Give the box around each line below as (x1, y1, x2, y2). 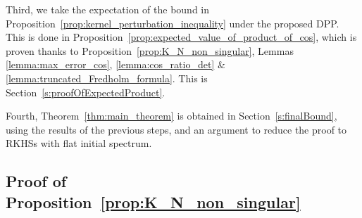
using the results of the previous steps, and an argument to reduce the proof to (6, 122, 347, 136)
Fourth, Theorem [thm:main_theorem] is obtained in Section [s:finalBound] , (6, 108, 337, 123)
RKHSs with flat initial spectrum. (6, 136, 152, 150)
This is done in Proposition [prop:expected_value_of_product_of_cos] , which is (6, 30, 357, 44)
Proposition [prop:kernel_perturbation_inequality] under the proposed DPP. (6, 15, 339, 30)
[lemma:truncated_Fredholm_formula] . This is (6, 70, 208, 85)
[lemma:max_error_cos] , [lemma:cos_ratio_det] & (6, 57, 225, 72)
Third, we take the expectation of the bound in (6, 2, 210, 16)
